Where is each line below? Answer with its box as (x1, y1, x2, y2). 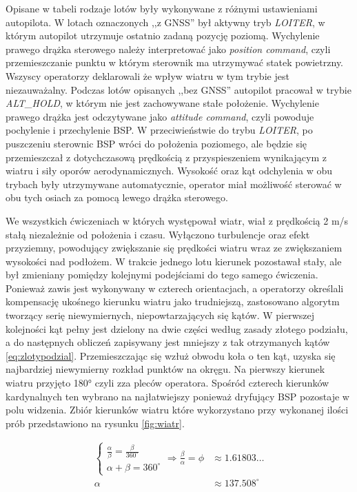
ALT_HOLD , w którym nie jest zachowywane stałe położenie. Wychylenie (6, 96, 319, 110)
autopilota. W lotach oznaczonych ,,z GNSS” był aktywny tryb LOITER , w (6, 14, 325, 29)
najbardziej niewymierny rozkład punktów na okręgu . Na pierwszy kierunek (6, 362, 325, 376)
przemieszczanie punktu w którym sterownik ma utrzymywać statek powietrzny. (6, 55, 343, 70)
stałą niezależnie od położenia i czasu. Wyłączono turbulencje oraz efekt (6, 227, 310, 241)
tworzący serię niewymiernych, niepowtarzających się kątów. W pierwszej (6, 308, 314, 322)
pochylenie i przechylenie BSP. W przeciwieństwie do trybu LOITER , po (6, 123, 313, 137)
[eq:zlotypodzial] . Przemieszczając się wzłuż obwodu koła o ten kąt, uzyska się (6, 348, 336, 362)
